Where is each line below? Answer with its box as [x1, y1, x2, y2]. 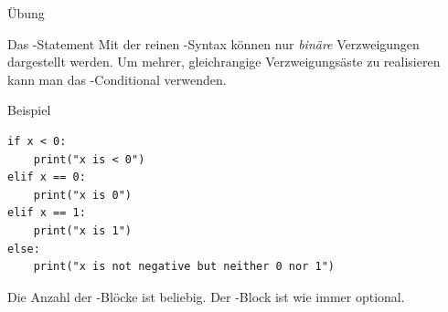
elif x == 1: [7, 206, 86, 220]
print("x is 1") [33, 224, 133, 237]
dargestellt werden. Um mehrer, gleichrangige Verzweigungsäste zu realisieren [7, 52, 441, 71]
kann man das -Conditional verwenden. [7, 69, 227, 88]
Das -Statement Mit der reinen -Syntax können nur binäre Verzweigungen [7, 34, 420, 53]
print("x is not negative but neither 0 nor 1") [33, 260, 335, 274]
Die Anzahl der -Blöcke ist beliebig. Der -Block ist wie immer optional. [7, 286, 405, 306]
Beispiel [7, 100, 51, 120]
